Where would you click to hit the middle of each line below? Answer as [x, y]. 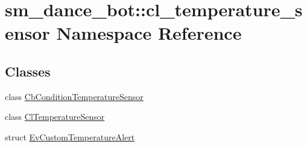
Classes [28, 71]
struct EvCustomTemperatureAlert [70, 136]
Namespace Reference [149, 33]
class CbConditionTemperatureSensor [74, 96]
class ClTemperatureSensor [55, 117]
